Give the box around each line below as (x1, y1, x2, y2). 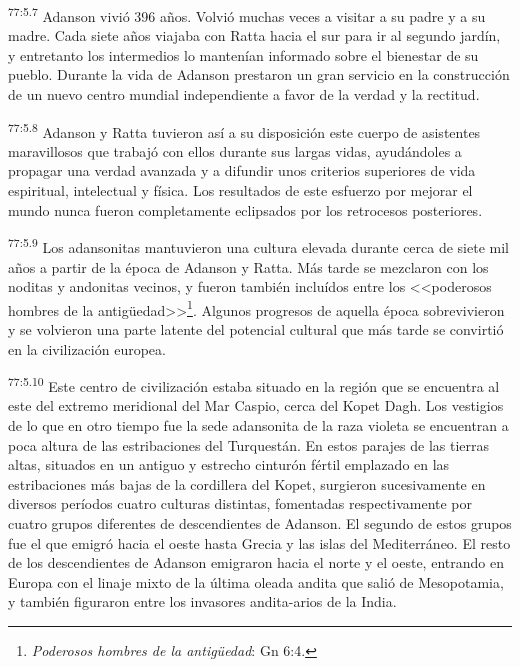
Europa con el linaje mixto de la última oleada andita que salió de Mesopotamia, (8, 571, 504, 592)
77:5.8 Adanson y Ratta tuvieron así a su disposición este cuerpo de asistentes (8, 118, 481, 142)
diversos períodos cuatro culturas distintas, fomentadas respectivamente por (8, 493, 473, 514)
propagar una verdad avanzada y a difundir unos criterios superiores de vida (8, 160, 476, 181)
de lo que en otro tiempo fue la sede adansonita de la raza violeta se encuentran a (8, 414, 509, 435)
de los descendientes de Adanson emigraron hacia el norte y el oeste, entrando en (8, 552, 504, 573)
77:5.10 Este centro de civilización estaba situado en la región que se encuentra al (8, 373, 500, 396)
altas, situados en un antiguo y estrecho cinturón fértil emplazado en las (8, 454, 450, 475)
